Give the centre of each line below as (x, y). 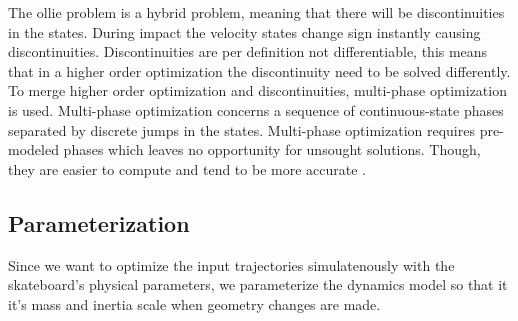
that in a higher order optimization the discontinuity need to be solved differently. (259, 70)
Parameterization (99, 222)
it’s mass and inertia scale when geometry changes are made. (194, 303)
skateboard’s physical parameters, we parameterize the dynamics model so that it (258, 284)
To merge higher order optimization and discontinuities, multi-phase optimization (257, 90)
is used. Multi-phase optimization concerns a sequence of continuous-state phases (256, 109)
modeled (33, 149)
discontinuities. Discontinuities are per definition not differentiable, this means (248, 51)
